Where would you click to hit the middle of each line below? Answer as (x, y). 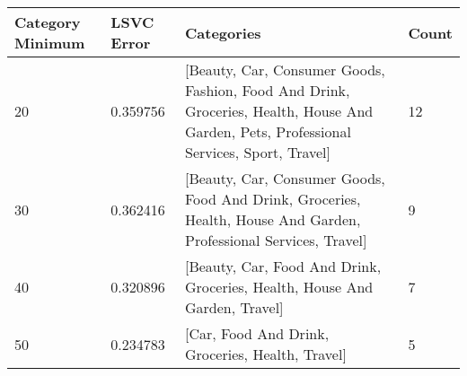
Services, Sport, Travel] (258, 152)
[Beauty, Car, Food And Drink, (283, 266)
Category (48, 22)
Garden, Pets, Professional (268, 131)
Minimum (50, 43)
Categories (223, 32)
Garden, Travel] (234, 307)
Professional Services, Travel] (276, 240)
